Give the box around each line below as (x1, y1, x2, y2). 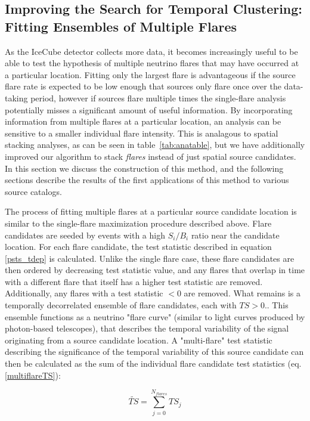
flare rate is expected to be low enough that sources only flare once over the (5, 80, 281, 92)
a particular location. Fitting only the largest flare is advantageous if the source (5, 68, 296, 81)
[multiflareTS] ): (5, 369, 61, 381)
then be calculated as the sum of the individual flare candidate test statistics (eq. (5, 357, 302, 370)
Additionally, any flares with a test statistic (5, 287, 163, 299)
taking (5, 91, 28, 104)
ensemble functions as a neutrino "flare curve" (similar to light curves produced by (5, 310, 305, 323)
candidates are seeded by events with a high (5, 228, 165, 241)
